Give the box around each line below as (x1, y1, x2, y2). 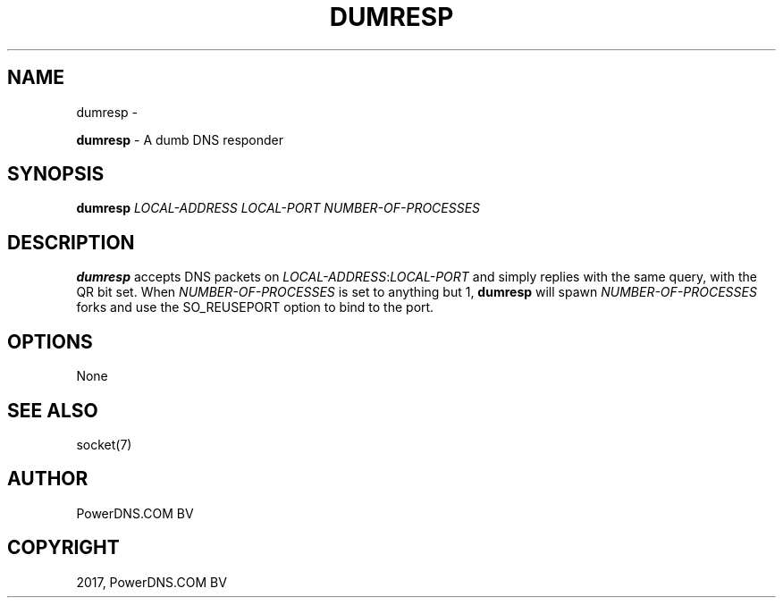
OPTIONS (7, 330, 93, 353)
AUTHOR (7, 467, 88, 491)
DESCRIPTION (7, 231, 135, 254)
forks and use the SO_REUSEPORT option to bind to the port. (76, 299, 434, 315)
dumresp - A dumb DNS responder (76, 131, 284, 147)
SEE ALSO (7, 399, 98, 422)
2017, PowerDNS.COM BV (76, 574, 227, 590)
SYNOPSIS (7, 163, 105, 186)
